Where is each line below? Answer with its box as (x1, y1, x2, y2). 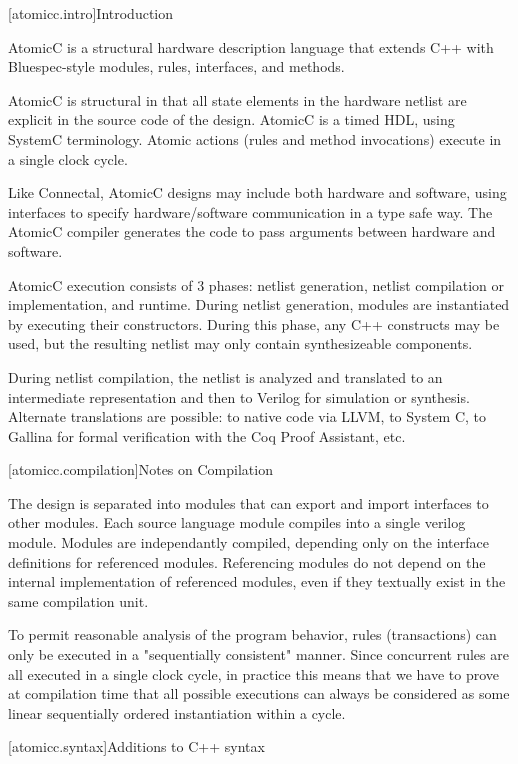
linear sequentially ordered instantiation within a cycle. (8, 702, 346, 723)
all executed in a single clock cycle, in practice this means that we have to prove (8, 663, 500, 684)
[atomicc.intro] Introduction (8, 3, 174, 23)
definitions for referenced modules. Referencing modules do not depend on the (8, 551, 486, 572)
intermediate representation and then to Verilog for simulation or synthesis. (8, 386, 470, 407)
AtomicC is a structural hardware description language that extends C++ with (8, 36, 494, 57)
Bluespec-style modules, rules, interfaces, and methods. (8, 56, 345, 77)
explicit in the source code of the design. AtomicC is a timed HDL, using (8, 109, 455, 130)
